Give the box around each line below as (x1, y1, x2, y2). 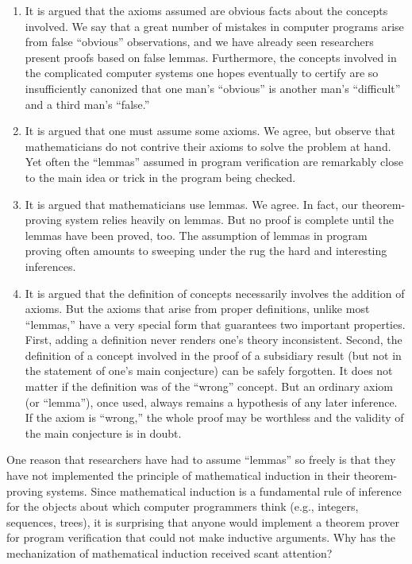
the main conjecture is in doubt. (25, 424, 182, 441)
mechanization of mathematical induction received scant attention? (6, 545, 333, 561)
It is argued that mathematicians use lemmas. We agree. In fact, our (25, 195, 359, 212)
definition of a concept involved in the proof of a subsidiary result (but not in (25, 346, 402, 363)
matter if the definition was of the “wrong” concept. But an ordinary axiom (25, 378, 394, 395)
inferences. (25, 257, 76, 274)
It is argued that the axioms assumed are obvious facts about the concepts (25, 2, 388, 18)
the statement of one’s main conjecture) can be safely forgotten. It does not (25, 362, 393, 379)
